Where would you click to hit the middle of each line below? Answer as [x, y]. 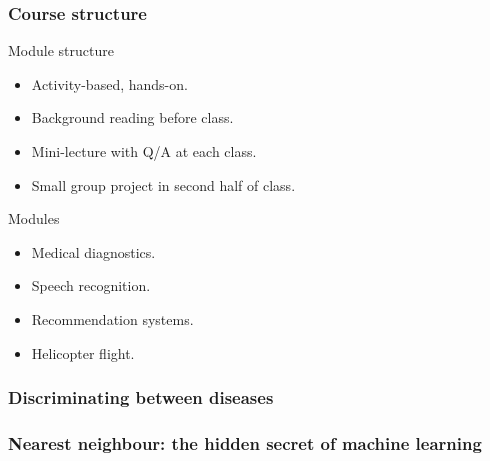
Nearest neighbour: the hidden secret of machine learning [245, 442]
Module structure [61, 50]
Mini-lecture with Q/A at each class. [144, 151]
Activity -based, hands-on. [109, 83]
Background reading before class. [132, 117]
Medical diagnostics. [93, 251]
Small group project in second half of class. [163, 184]
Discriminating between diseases [141, 397]
